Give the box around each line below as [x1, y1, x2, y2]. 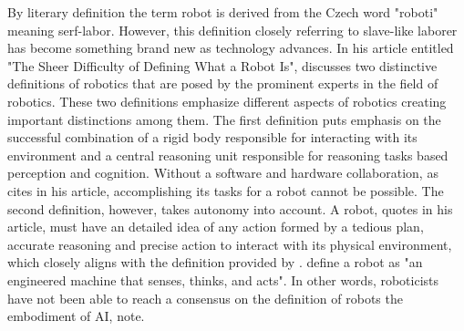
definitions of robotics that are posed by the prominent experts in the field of [7, 74, 438, 93]
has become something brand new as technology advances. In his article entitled [7, 38, 454, 57]
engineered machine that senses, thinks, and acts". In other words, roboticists [7, 270, 439, 289]
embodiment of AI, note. [7, 306, 145, 326]
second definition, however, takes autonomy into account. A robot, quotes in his [7, 199, 453, 218]
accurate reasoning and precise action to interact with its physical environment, [7, 234, 452, 253]
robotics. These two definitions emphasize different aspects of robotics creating [7, 91, 447, 110]
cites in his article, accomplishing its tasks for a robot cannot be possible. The [7, 181, 444, 200]
